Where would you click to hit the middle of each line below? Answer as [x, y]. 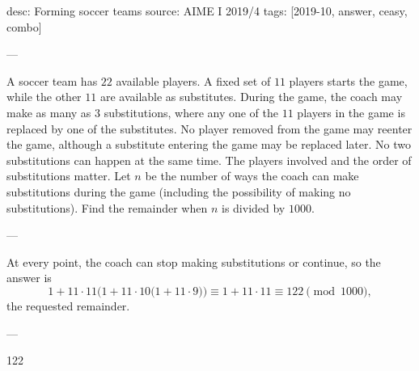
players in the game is [351, 112]
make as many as [49, 112]
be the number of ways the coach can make [252, 176]
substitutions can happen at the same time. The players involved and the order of [209, 160]
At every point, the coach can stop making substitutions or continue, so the [194, 261]
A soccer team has [52, 80]
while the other [44, 97]
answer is [29, 278]
